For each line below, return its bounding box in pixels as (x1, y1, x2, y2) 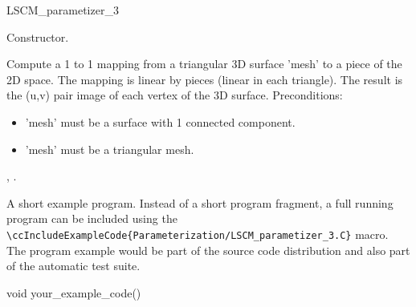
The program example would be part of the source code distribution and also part (6, 241, 410, 258)
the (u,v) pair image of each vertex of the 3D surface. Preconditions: (6, 87, 343, 103)
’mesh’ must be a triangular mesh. (25, 140, 194, 157)
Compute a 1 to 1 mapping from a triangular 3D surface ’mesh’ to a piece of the (6, 55, 402, 72)
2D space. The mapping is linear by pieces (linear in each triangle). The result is (6, 71, 403, 87)
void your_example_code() (6, 284, 141, 301)
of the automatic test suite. (6, 257, 141, 274)
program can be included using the (6, 210, 177, 227)
